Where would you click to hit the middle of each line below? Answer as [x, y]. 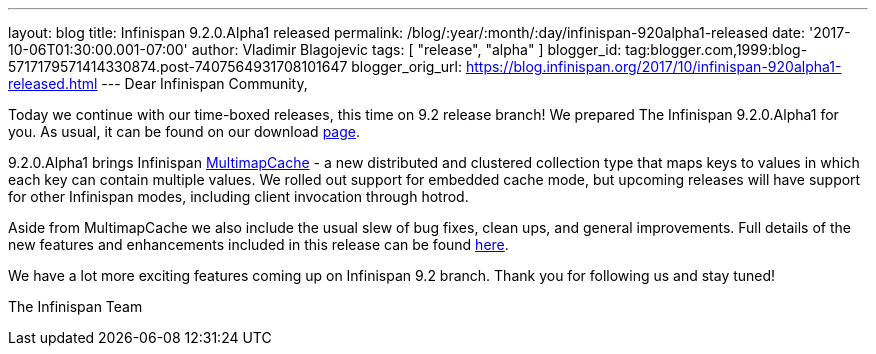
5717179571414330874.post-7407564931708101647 [178, 66]
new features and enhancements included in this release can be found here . [258, 244]
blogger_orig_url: [406, 66]
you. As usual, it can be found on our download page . [184, 131]
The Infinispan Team [75, 306]
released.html [53, 83]
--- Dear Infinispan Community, [204, 83]
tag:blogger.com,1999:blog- [716, 49]
